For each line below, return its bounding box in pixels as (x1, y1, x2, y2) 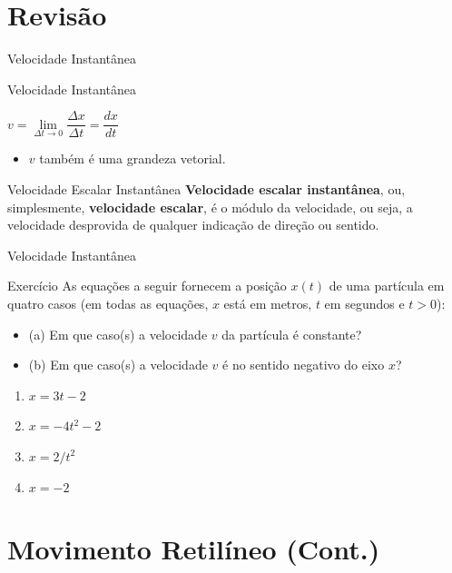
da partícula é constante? (221, 324, 362, 343)
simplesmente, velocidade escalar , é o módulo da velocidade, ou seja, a (7, 197, 413, 216)
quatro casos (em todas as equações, (7, 293, 209, 312)
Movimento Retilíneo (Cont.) (7, 530, 380, 568)
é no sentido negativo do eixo (222, 355, 385, 374)
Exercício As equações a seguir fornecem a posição (7, 276, 287, 295)
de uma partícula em (329, 276, 445, 295)
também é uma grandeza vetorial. (39, 149, 226, 168)
